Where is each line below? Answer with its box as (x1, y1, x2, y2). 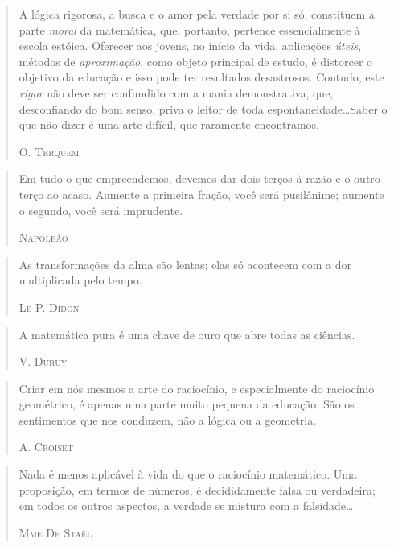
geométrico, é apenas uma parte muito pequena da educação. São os (18, 396, 355, 412)
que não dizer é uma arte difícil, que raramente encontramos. (18, 116, 319, 133)
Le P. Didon (18, 298, 80, 315)
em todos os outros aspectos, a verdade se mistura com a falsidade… (18, 497, 354, 514)
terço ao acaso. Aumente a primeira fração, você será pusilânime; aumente (18, 185, 384, 202)
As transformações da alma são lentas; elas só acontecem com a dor (18, 255, 351, 272)
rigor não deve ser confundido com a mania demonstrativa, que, (18, 84, 334, 101)
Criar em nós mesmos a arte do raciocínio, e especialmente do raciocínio (18, 379, 375, 396)
